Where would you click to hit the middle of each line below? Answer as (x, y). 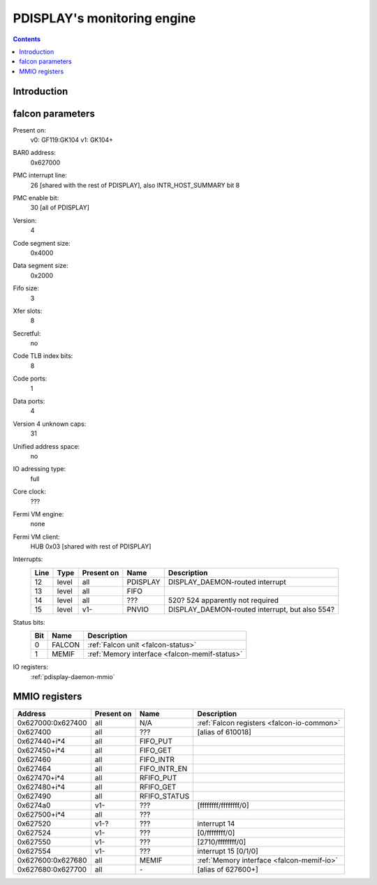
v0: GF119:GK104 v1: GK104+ (72, 140)
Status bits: (29, 622)
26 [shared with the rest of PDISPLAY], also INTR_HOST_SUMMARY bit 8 (135, 185)
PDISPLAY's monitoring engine (104, 18)
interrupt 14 (216, 824)
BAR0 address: (34, 153)
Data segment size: (41, 266)
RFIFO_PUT (158, 778)
